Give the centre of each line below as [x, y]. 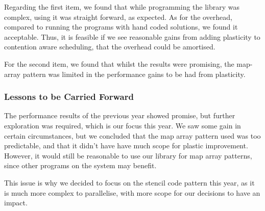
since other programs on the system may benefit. [80, 165]
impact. [16, 203]
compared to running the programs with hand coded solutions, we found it [121, 27]
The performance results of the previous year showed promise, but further [120, 115]
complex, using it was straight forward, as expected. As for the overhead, [118, 17]
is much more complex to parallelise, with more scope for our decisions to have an [132, 192]
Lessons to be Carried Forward [69, 97]
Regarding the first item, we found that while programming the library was [122, 7]
